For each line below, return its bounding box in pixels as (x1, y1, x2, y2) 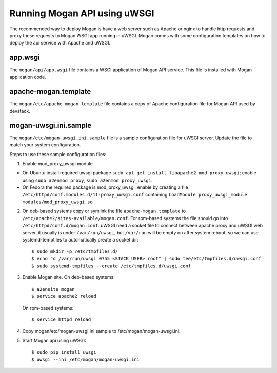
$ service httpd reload (31, 317, 91, 322)
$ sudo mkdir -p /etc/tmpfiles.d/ (31, 249, 118, 254)
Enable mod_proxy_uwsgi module (22, 161, 93, 166)
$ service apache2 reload (31, 293, 97, 299)
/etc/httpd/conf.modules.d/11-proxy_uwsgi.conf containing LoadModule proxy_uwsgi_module (22, 191, 247, 198)
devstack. (9, 107, 30, 114)
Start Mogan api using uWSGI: (22, 337, 87, 343)
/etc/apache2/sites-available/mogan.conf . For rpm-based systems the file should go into (22, 215, 228, 221)
